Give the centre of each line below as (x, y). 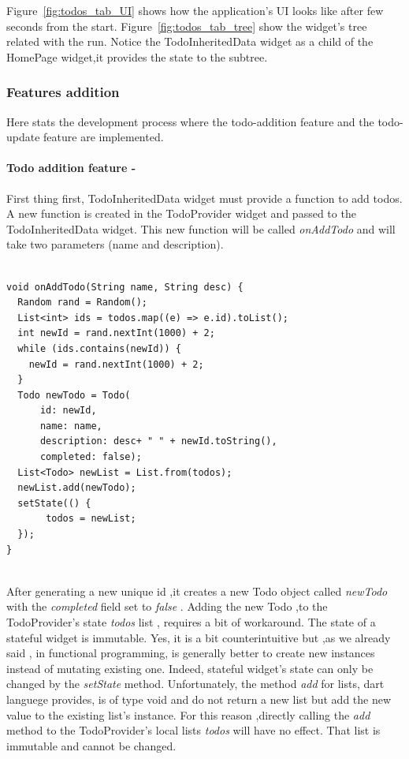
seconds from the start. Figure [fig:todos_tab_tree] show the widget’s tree (187, 26)
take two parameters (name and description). (115, 244)
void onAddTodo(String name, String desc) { (125, 287)
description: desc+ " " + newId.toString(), (158, 441)
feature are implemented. (104, 137)
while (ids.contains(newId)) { (99, 348)
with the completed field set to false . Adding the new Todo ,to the (167, 606)
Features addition (63, 92)
